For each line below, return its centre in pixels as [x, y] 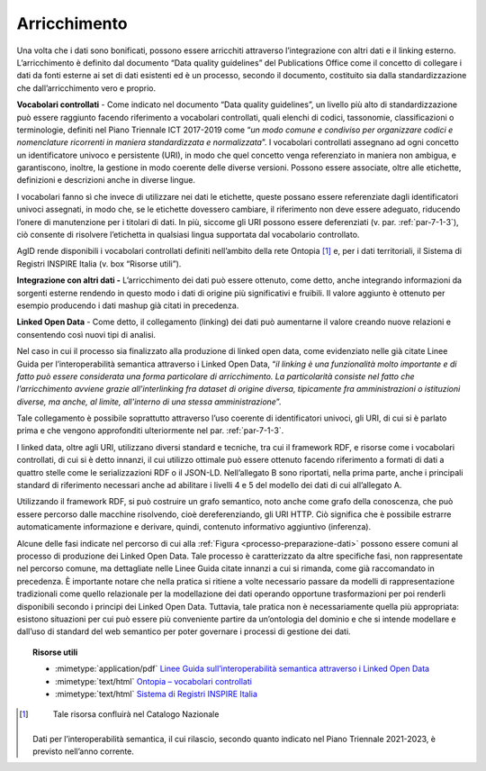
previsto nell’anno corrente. [84, 751]
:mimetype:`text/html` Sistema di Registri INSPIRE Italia [157, 694]
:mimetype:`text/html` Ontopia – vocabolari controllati [153, 681]
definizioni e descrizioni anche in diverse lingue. [106, 180]
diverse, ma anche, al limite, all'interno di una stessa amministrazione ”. [149, 402]
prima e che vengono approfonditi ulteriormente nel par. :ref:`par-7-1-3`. [150, 431]
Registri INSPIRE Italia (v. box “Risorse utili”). [99, 263]
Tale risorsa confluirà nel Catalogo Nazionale [136, 714]
